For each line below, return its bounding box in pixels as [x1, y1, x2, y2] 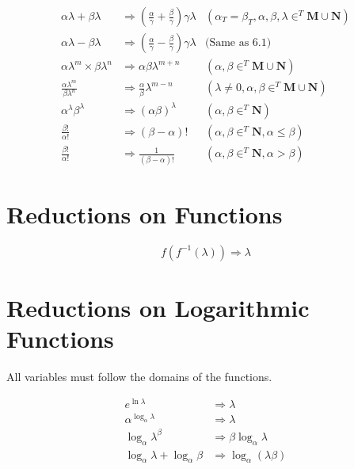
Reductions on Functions [6, 197, 283, 230]
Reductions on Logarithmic [6, 291, 310, 323]
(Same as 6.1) [204, 37, 272, 49]
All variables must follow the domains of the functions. [6, 368, 272, 385]
